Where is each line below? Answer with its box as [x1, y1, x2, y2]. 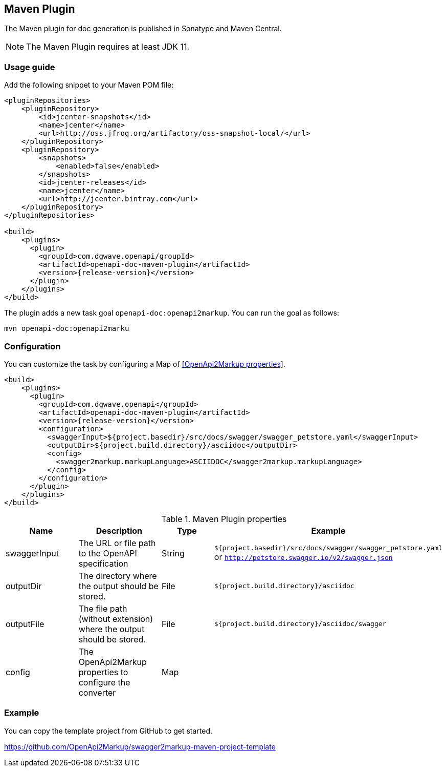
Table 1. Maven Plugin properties [161, 513, 287, 524]
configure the [78, 677, 130, 687]
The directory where [78, 570, 157, 581]
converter [78, 687, 116, 698]
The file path [78, 603, 127, 614]
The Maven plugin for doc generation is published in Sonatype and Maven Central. [4, 24, 282, 33]
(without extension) [78, 613, 153, 624]
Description [96, 525, 143, 536]
